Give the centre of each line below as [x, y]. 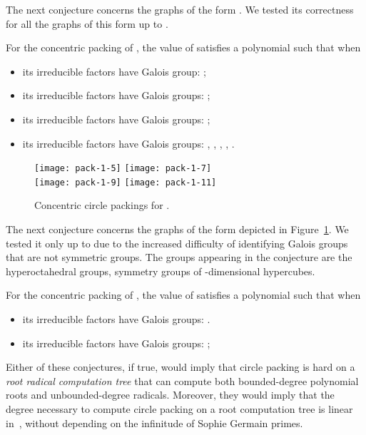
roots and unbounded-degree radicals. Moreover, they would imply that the [170, 395]
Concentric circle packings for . [102, 205]
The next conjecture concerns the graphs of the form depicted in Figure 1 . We [177, 229]
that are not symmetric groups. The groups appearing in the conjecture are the [179, 257]
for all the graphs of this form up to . [87, 23]
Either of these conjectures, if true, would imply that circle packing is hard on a [181, 367]
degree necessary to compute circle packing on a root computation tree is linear [179, 409]
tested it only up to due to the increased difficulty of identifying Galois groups [177, 243]
